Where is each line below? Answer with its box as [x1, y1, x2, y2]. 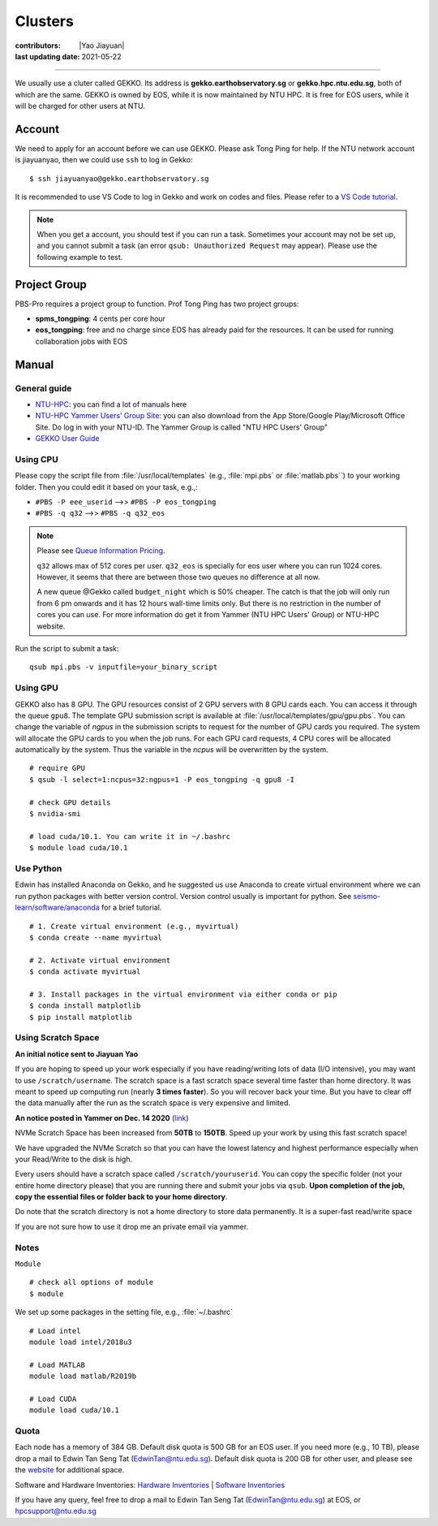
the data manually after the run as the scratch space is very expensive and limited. [15, 1098, 291, 1108]
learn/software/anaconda [15, 902, 101, 913]
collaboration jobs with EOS [35, 336, 128, 346]
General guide [15, 383, 72, 394]
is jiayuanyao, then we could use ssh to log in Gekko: [15, 155, 194, 165]
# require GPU [29, 763, 85, 773]
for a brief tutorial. [101, 902, 162, 913]
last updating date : [15, 51, 80, 61]
